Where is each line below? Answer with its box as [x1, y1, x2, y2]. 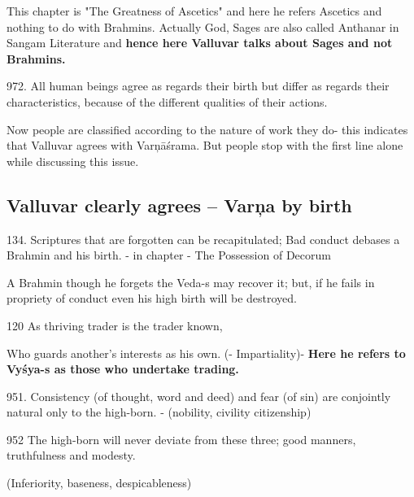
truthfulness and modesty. [7, 447, 136, 464]
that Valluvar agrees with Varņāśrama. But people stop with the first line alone [7, 137, 403, 154]
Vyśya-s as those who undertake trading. [7, 360, 239, 377]
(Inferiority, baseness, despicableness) [7, 474, 192, 491]
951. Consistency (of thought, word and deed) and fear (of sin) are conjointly [7, 387, 391, 404]
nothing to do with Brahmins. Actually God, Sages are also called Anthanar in [7, 18, 399, 35]
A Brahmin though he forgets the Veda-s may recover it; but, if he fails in [7, 273, 375, 290]
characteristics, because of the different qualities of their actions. [7, 93, 328, 110]
